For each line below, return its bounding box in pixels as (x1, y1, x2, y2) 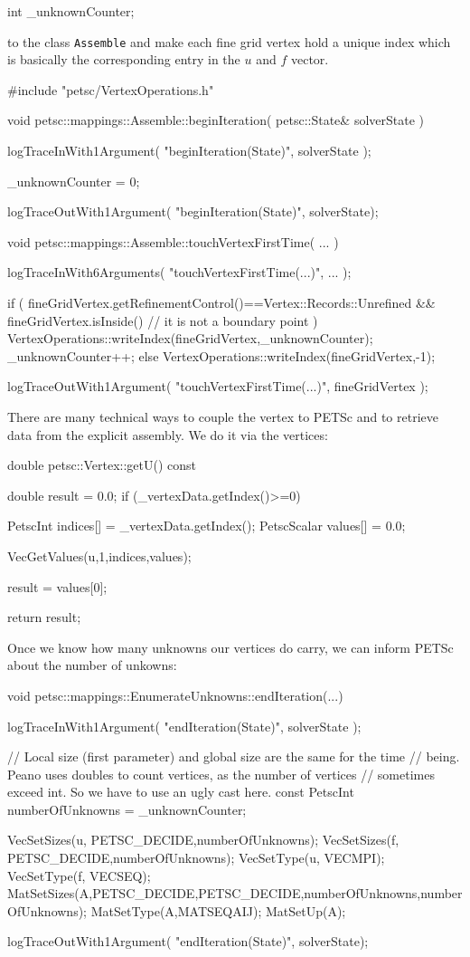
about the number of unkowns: (7, 656, 177, 675)
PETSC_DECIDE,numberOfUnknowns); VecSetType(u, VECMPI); (7, 848, 385, 867)
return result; (7, 608, 81, 627)
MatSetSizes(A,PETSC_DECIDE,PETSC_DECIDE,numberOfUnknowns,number (7, 884, 463, 903)
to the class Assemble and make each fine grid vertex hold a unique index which (7, 32, 451, 51)
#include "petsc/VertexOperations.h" (7, 80, 214, 99)
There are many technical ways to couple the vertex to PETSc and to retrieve (7, 407, 438, 426)
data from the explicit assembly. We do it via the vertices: (7, 425, 328, 444)
